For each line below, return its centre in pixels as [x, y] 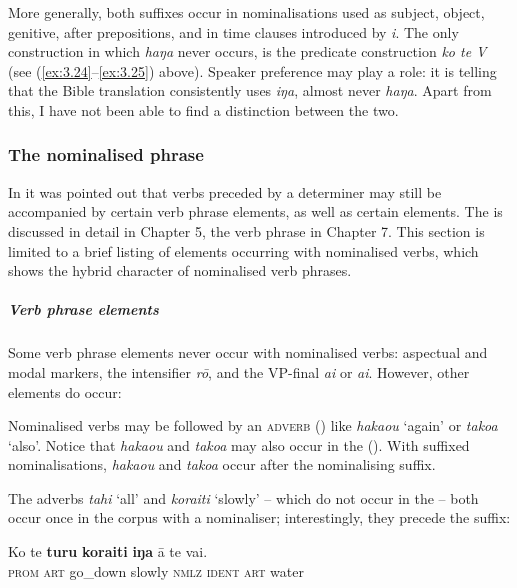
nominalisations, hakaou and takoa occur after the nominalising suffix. [222, 464]
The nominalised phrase [106, 154]
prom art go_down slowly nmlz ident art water [156, 570]
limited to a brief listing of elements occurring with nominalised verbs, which [243, 250]
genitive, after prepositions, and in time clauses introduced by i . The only [233, 31]
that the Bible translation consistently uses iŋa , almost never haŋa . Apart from [250, 90]
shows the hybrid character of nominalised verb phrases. [180, 270]
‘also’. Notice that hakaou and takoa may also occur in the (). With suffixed [239, 444]
